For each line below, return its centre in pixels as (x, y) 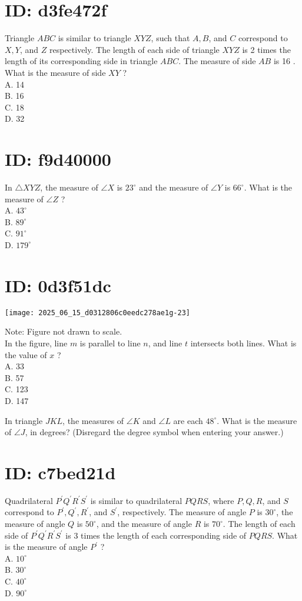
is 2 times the (266, 49)
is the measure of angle (46, 547)
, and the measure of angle (144, 523)
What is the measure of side (55, 72)
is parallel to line (110, 343)
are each (188, 420)
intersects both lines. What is (243, 343)
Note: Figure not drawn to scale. (64, 331)
